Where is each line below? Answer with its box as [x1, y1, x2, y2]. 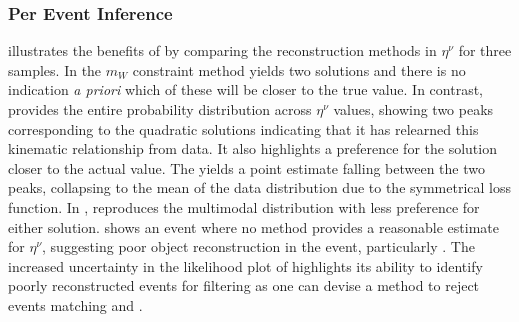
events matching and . [8, 294, 143, 315]
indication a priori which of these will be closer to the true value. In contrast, [8, 79, 484, 100]
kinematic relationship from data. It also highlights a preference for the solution [8, 138, 497, 159]
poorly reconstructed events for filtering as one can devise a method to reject [8, 275, 480, 296]
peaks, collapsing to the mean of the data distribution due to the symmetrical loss [8, 177, 511, 198]
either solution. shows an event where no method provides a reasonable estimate [8, 216, 499, 237]
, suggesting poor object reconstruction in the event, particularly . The [42, 236, 475, 257]
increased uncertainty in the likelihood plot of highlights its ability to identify [8, 255, 483, 276]
